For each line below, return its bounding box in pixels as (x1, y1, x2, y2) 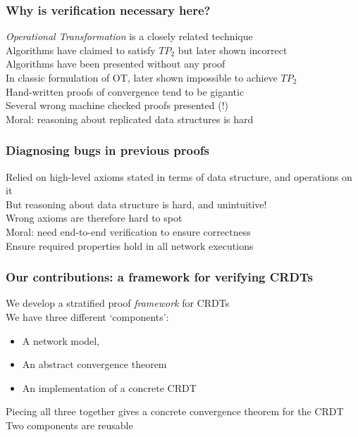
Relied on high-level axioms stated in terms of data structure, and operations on (6, 169, 352, 184)
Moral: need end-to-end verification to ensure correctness (6, 224, 251, 239)
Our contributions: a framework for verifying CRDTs (6, 268, 313, 286)
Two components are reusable (6, 417, 133, 432)
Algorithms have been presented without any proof (6, 56, 226, 71)
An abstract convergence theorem (22, 357, 167, 372)
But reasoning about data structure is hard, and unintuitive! (6, 196, 267, 211)
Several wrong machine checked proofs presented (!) (6, 98, 229, 113)
